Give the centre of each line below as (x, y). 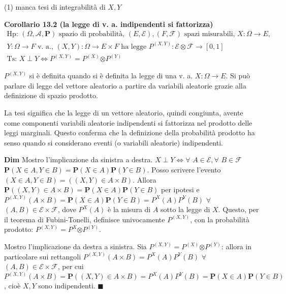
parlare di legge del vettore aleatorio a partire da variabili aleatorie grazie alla (125, 85)
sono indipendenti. (67, 286)
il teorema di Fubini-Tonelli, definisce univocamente (85, 219)
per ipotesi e (180, 189)
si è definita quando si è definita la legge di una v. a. (111, 76)
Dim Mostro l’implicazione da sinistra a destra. (78, 159)
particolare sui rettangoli (43, 256)
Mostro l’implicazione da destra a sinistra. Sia (75, 246)
